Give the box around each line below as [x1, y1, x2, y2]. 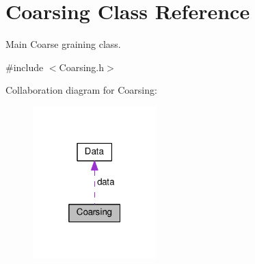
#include [5, 60, 44, 74]
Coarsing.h [59, 60, 105, 74]
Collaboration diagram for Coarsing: [5, 83, 157, 97]
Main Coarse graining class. [5, 37, 121, 51]
